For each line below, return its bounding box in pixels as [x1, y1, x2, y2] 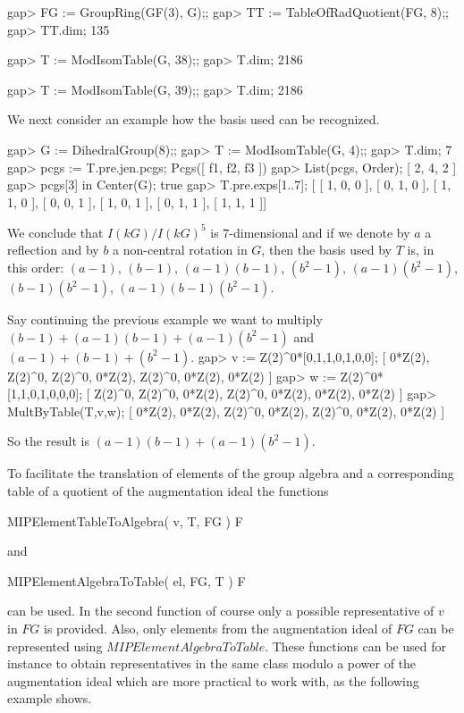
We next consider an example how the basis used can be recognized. [7, 110, 380, 129]
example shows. [7, 689, 92, 708]
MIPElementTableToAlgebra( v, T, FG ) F [7, 511, 243, 530]
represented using [7, 636, 103, 655]
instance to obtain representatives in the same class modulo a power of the [7, 654, 417, 673]
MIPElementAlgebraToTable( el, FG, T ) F [7, 571, 246, 590]
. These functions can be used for [265, 636, 447, 655]
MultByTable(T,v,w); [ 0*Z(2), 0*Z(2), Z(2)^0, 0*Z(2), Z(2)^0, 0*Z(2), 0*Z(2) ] [7, 401, 445, 420]
